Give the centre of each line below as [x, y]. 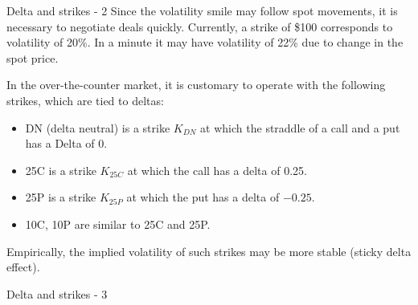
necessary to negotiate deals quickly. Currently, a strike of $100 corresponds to [200, 26]
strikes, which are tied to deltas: [85, 100]
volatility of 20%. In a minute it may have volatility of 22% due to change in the [205, 42]
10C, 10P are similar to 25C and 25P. [118, 224]
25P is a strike [61, 197]
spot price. [33, 57]
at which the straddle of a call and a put [300, 127]
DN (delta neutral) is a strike [98, 127]
